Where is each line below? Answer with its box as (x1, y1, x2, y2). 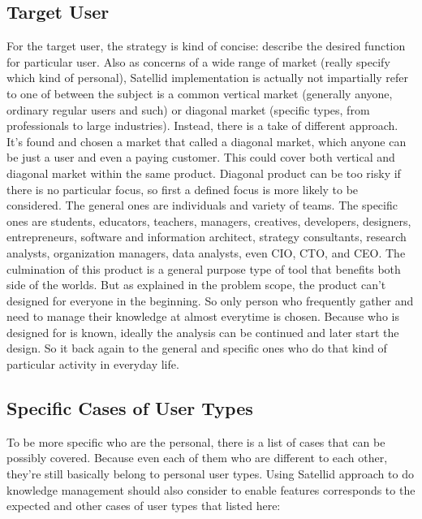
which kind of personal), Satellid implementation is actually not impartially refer (6, 69, 409, 86)
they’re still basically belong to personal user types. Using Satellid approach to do (6, 465, 414, 482)
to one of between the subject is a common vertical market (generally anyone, (6, 84, 393, 102)
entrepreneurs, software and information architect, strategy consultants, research (6, 228, 407, 245)
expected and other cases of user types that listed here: (6, 497, 281, 514)
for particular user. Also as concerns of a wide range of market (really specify (6, 53, 390, 70)
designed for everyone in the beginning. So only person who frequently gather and (6, 292, 414, 309)
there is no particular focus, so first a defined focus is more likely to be (6, 180, 359, 197)
